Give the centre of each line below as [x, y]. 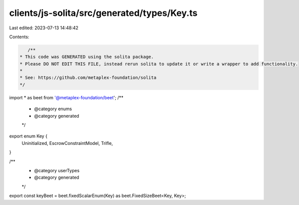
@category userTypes [57, 170]
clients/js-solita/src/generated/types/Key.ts [103, 13]
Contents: [19, 37]
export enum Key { [28, 136]
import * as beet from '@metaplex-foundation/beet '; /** [66, 97]
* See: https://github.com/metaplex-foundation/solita [88, 78]
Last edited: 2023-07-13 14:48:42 [44, 28]
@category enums [53, 109]
